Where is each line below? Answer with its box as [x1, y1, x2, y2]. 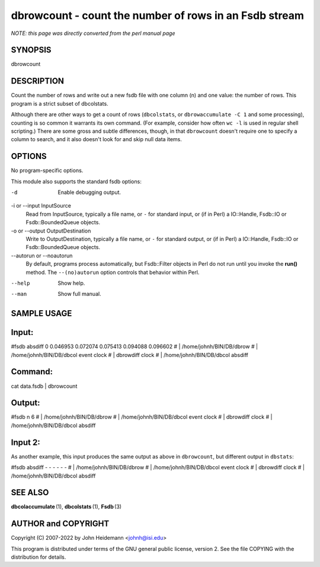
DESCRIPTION [11, 76, 65, 86]
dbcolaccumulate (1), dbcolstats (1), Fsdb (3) [11, 503, 121, 510]
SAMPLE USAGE [11, 308, 72, 318]
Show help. [57, 279, 85, 286]
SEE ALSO [11, 488, 49, 498]
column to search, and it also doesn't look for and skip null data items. [11, 136, 182, 143]
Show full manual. [57, 291, 101, 298]
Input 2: [11, 437, 41, 447]
